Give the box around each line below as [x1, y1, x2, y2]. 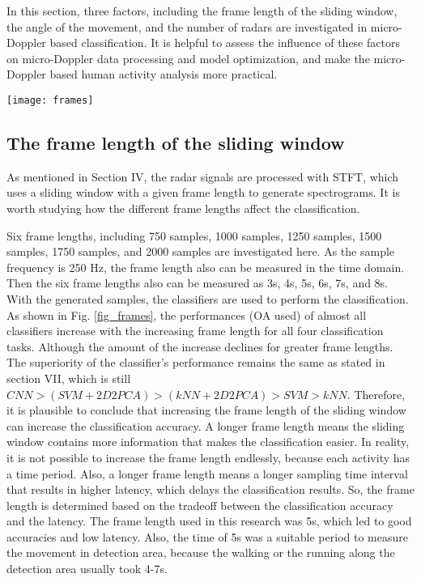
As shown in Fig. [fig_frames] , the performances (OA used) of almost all [6, 306, 367, 323]
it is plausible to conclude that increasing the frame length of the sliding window [6, 401, 406, 418]
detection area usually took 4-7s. [6, 560, 168, 577]
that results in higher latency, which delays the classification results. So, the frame [6, 481, 415, 498]
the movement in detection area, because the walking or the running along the [6, 544, 395, 561]
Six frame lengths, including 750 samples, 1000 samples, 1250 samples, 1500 [6, 227, 382, 244]
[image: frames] [6, 94, 94, 106]
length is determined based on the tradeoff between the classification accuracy [6, 496, 393, 513]
